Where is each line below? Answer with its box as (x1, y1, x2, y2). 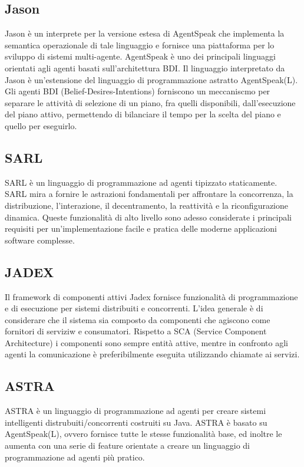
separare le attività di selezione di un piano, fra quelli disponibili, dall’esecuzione (5, 96, 296, 108)
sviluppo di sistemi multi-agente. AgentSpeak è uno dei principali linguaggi (5, 50, 276, 63)
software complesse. (5, 233, 75, 246)
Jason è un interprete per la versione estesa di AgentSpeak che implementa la (5, 27, 285, 40)
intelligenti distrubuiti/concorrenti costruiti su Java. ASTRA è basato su (5, 416, 267, 428)
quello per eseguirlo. (5, 119, 77, 131)
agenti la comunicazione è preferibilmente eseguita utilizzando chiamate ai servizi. (5, 348, 300, 360)
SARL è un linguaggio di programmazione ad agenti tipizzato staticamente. (5, 176, 277, 188)
